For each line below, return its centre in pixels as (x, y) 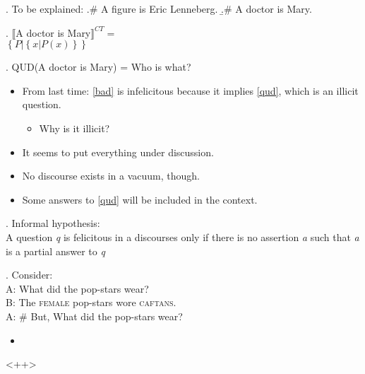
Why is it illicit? (74, 128)
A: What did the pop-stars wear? (77, 288)
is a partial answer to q (55, 251)
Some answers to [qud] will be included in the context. (140, 199)
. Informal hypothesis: (53, 223)
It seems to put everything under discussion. (118, 152)
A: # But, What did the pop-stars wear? (94, 316)
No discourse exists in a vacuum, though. (111, 176)
